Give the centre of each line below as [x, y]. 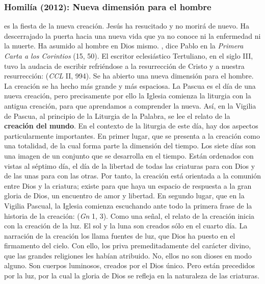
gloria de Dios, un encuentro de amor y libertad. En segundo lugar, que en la [124, 196]
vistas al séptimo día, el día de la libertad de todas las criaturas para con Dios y [130, 165]
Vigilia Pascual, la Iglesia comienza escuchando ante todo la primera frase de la [128, 205]
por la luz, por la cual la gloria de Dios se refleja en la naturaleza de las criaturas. [132, 276]
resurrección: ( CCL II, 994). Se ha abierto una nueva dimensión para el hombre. [129, 76]
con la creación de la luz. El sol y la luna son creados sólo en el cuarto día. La [126, 226]
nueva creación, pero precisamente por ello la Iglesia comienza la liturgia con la [128, 96]
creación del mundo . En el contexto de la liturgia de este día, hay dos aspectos [131, 126]
